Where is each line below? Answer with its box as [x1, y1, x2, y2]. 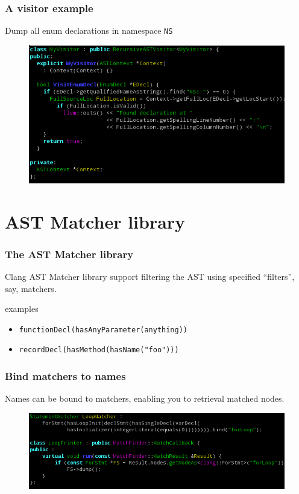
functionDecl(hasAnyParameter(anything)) [19, 325, 187, 334]
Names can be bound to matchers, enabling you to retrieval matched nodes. [5, 392, 285, 405]
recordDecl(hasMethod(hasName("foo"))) [19, 346, 179, 355]
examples [5, 302, 39, 315]
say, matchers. [5, 282, 57, 294]
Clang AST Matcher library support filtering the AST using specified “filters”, [5, 270, 295, 282]
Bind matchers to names [5, 368, 126, 383]
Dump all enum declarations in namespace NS [5, 24, 173, 37]
